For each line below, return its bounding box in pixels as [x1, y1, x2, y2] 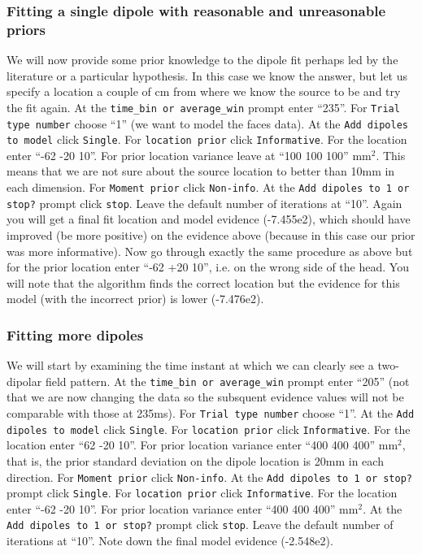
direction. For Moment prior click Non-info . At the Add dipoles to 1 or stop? [7, 468, 413, 485]
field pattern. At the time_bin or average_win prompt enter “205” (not [45, 372, 410, 389]
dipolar [7, 372, 42, 389]
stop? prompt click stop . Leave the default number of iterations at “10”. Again [7, 194, 402, 211]
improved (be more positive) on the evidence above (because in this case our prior [7, 226, 415, 243]
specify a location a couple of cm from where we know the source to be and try [7, 83, 401, 100]
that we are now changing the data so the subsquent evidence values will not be [7, 388, 404, 405]
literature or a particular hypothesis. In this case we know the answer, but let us [7, 67, 408, 84]
